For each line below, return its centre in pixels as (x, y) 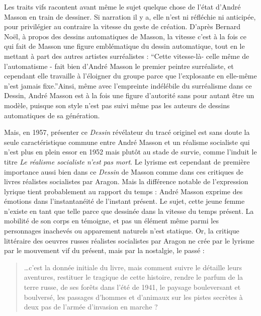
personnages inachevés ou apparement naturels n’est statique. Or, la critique (122, 231)
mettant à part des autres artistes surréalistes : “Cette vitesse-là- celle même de (127, 56)
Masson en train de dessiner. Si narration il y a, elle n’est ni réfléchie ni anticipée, (130, 16)
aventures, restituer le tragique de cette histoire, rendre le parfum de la (134, 277)
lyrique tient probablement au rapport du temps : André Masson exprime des (123, 191)
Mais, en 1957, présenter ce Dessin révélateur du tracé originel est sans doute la (127, 132)
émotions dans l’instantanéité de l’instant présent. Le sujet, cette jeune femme (124, 201)
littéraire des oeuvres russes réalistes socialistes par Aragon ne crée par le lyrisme (129, 240)
